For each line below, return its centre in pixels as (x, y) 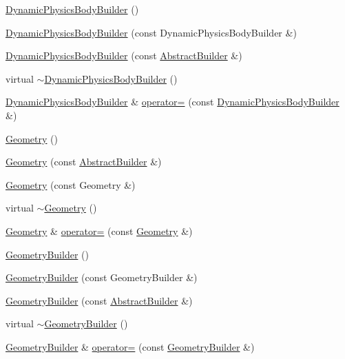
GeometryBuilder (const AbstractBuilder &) (99, 300)
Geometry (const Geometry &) (71, 184)
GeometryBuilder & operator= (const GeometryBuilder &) (130, 346)
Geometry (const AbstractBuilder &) (84, 162)
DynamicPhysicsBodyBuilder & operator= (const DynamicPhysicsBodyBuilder (172, 102)
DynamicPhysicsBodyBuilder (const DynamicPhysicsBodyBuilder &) (151, 32)
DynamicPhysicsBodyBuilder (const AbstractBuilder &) (124, 55)
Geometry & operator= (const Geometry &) (99, 230)
